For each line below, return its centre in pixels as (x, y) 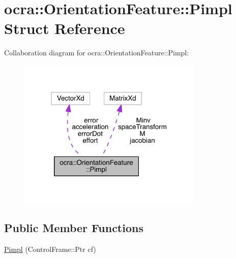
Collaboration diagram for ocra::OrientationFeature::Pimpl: (97, 53)
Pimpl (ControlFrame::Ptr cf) (50, 249)
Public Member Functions (74, 227)
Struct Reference (65, 28)
